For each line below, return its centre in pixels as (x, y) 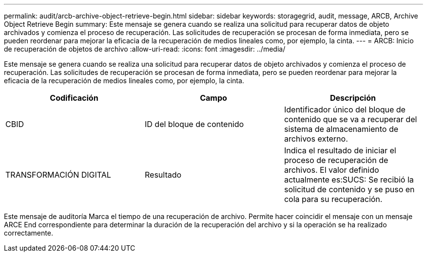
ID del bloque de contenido (194, 124)
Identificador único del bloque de (345, 110)
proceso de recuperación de (336, 160)
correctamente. (29, 233)
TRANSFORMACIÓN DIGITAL (58, 175)
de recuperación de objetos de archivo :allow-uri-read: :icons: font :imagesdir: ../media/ (145, 49)
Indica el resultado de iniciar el (340, 150)
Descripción (353, 98)
